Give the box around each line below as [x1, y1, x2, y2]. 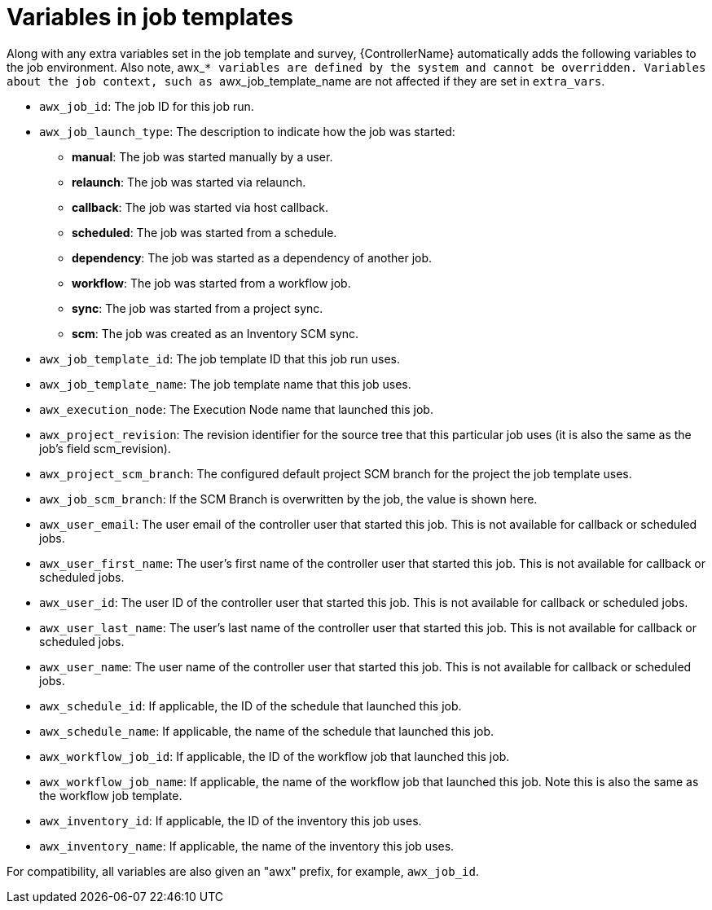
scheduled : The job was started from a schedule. [72, 225, 337, 240]
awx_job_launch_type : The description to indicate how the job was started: [39, 124, 455, 138]
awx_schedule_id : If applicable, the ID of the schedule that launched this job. [39, 698, 462, 713]
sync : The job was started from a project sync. [72, 301, 323, 315]
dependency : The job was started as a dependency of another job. [72, 250, 433, 265]
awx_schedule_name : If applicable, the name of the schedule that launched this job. [39, 723, 494, 738]
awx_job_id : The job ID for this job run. [39, 99, 254, 113]
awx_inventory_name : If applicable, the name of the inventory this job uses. [39, 838, 455, 853]
